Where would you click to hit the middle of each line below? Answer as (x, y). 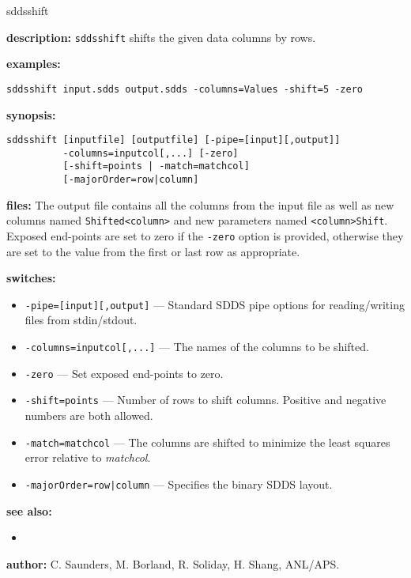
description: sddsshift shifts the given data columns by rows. (161, 37)
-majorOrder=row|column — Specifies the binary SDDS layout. (179, 484)
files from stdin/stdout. (81, 320)
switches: (31, 278)
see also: (29, 510)
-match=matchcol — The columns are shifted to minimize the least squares (207, 442)
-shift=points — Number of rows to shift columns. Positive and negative (205, 400)
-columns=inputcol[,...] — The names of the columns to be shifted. (197, 347)
